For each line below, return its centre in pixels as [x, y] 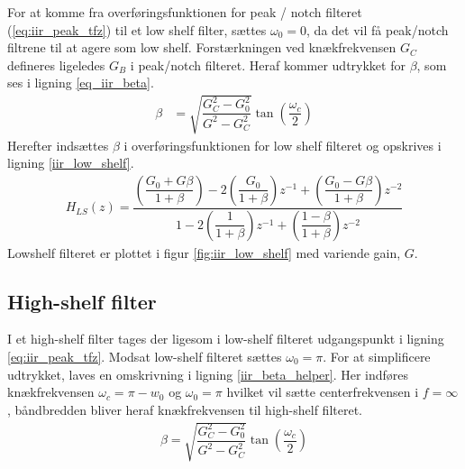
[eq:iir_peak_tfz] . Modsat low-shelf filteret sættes [145, 357]
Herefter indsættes [58, 145]
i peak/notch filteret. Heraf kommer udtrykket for [268, 64]
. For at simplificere [377, 357]
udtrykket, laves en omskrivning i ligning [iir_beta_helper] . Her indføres [208, 374]
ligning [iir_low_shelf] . [71, 163]
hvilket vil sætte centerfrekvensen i [323, 392]
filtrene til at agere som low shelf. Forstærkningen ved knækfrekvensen [202, 47]
